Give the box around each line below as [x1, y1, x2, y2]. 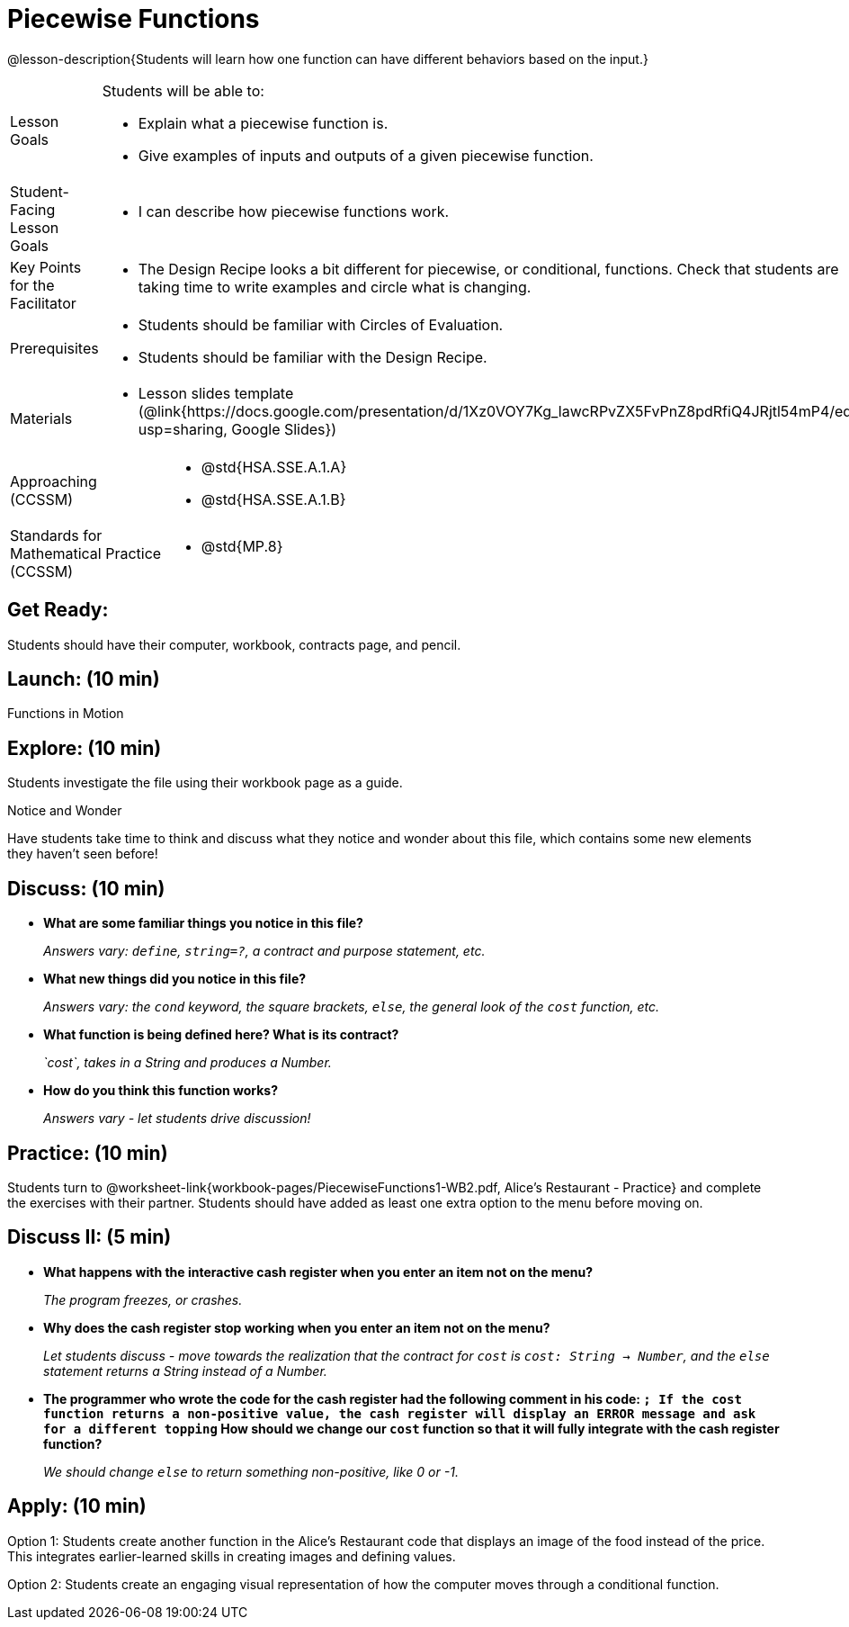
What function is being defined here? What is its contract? [43, 1027, 399, 1043]
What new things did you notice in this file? [43, 971, 307, 987]
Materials [10, 409, 73, 427]
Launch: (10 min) [7, 668, 160, 691]
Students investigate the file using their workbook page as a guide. [7, 775, 403, 791]
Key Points [10, 257, 82, 276]
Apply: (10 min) [7, 1495, 147, 1518]
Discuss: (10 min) [7, 876, 165, 900]
